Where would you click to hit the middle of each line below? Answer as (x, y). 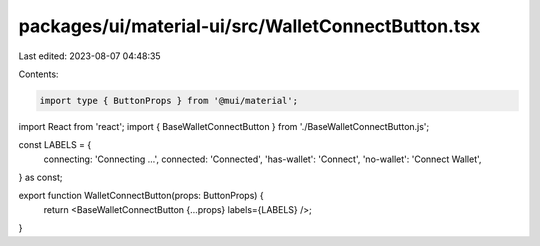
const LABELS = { (55, 145)
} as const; (40, 177)
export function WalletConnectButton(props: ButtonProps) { (141, 196)
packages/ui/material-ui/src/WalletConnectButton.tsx (249, 26)
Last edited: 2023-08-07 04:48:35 (89, 56)
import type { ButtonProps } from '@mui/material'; (169, 100)
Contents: (38, 74)
